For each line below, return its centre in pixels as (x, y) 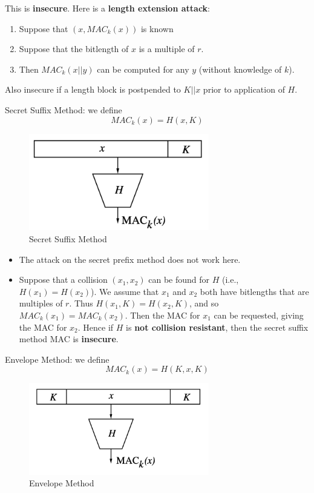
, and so (204, 303)
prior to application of (244, 89)
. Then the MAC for (162, 315)
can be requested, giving (259, 315)
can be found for (179, 280)
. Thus (81, 303)
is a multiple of (167, 49)
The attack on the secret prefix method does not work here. (130, 259)
